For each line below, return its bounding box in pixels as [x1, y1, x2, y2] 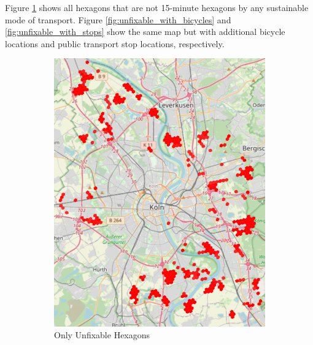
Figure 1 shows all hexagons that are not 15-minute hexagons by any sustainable [5, 1, 309, 13]
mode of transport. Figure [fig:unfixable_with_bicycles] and [5, 13, 231, 26]
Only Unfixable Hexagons [54, 328, 150, 341]
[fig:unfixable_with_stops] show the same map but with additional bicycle [5, 25, 285, 38]
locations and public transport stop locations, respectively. [5, 37, 225, 50]
